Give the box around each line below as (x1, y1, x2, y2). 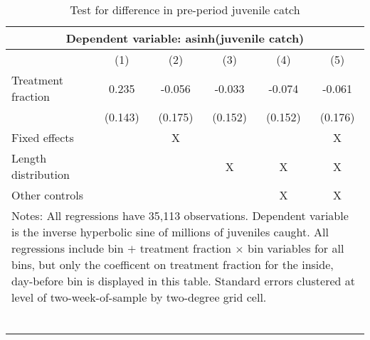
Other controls (11, 187, 84, 203)
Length (11, 150, 47, 166)
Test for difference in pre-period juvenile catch (70, 1, 300, 18)
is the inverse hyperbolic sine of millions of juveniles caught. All (11, 224, 329, 240)
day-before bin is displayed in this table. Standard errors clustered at (11, 273, 355, 289)
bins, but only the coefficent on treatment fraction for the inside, (11, 256, 334, 273)
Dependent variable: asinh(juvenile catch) (65, 30, 305, 46)
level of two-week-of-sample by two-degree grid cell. (11, 289, 267, 305)
